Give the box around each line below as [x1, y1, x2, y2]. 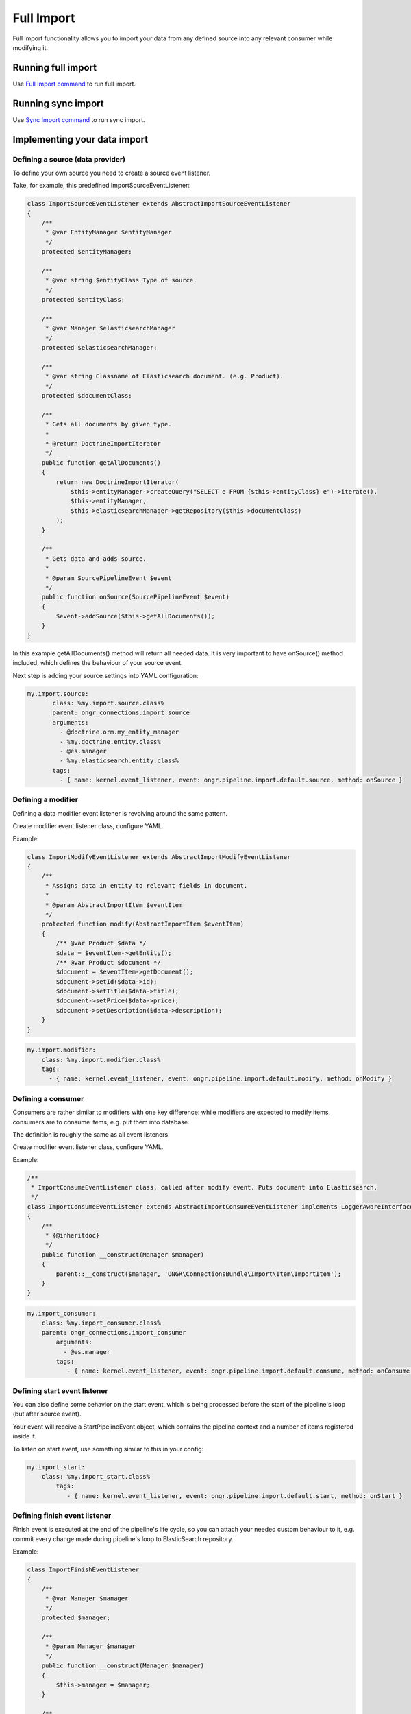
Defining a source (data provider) [12, 154, 126, 164]
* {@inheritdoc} [45, 1231, 100, 1240]
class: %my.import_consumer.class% [41, 1319, 161, 1327]
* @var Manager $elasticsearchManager [45, 324, 176, 333]
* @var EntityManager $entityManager [45, 228, 172, 237]
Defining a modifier [12, 795, 79, 805]
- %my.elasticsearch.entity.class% [59, 757, 179, 764]
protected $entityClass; [41, 295, 125, 304]
